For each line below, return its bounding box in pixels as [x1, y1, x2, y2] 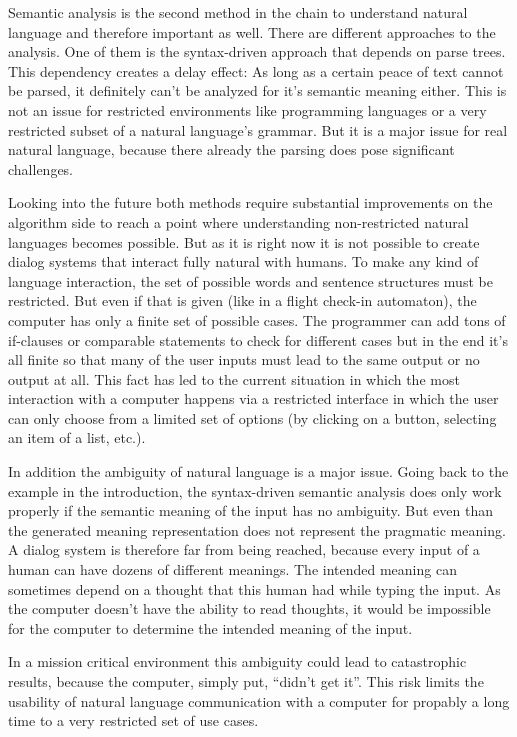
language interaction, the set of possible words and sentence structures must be [8, 270, 493, 291]
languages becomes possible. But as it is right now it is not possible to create [8, 231, 480, 252]
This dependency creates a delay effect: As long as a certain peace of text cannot [8, 60, 504, 81]
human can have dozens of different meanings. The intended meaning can [8, 559, 457, 580]
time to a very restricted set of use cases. [8, 710, 259, 731]
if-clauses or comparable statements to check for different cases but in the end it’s [8, 329, 508, 350]
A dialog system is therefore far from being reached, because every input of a [8, 539, 480, 560]
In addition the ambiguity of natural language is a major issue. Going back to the [8, 461, 509, 482]
